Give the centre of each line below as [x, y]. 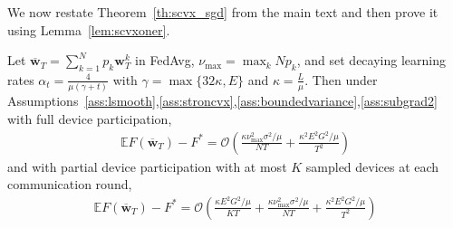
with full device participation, [90, 118]
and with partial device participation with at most [147, 166]
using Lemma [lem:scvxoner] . [89, 29]
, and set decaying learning [371, 60]
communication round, [70, 184]
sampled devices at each [372, 166]
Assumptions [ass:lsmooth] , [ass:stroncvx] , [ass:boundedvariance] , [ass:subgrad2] [223, 101]
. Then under [341, 79]
